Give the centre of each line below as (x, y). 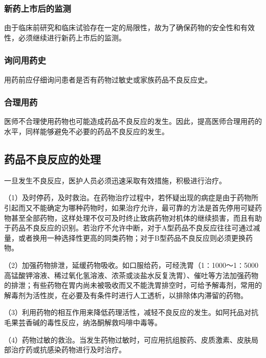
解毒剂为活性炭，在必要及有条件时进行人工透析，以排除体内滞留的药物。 (126, 295)
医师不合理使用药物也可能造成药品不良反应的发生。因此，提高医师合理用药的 (133, 121)
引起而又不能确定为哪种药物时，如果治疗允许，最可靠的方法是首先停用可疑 (129, 208)
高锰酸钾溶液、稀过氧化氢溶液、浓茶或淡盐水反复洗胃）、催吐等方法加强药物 (131, 275)
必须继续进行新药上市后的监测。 (72, 37)
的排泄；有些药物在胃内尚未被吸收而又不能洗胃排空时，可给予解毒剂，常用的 (133, 285)
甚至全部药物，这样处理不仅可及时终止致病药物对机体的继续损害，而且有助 (136, 217)
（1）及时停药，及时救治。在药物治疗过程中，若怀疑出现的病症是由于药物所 (131, 197)
